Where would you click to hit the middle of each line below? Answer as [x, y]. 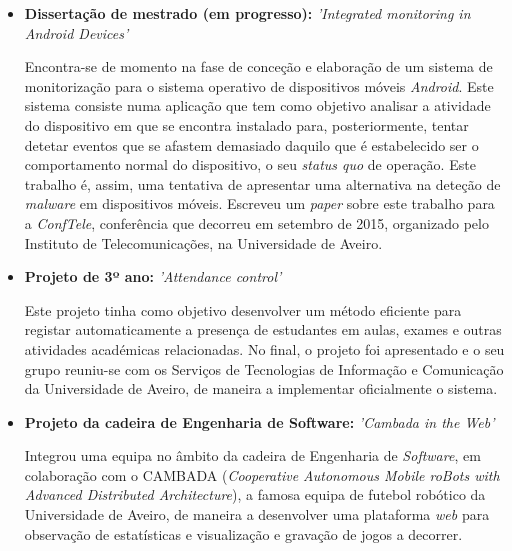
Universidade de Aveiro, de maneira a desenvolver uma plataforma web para [257, 514]
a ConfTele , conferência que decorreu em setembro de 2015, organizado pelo [256, 222]
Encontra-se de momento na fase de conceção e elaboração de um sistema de [258, 66]
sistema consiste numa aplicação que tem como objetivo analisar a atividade [257, 105]
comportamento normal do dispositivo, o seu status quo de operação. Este [250, 164]
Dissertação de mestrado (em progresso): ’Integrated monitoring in [247, 13]
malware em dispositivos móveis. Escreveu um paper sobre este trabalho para [259, 203]
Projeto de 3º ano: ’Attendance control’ [153, 276]
